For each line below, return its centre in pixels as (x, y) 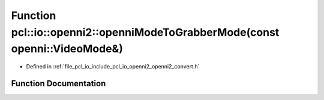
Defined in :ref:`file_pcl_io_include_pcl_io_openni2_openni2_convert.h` (113, 67)
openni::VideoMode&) (67, 49)
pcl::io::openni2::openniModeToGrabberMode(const (145, 32)
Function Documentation (58, 83)
